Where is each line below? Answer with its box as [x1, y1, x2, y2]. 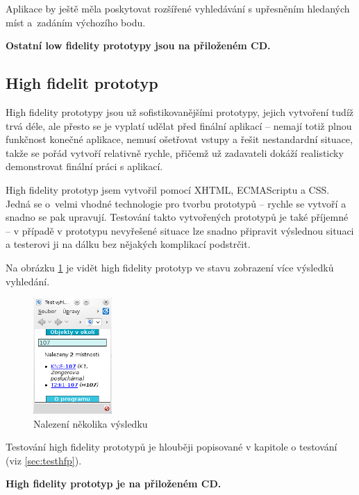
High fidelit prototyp [6, 72, 158, 94]
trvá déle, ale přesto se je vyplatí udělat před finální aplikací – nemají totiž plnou [6, 118, 352, 133]
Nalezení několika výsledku [33, 416, 148, 430]
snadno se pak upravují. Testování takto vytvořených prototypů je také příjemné [6, 210, 349, 224]
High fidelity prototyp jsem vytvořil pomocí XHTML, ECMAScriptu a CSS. [6, 182, 330, 196]
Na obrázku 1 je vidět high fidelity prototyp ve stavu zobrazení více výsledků [6, 260, 334, 274]
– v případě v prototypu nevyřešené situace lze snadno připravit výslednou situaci [6, 223, 354, 237]
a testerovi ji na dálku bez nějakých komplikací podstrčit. [6, 237, 251, 251]
